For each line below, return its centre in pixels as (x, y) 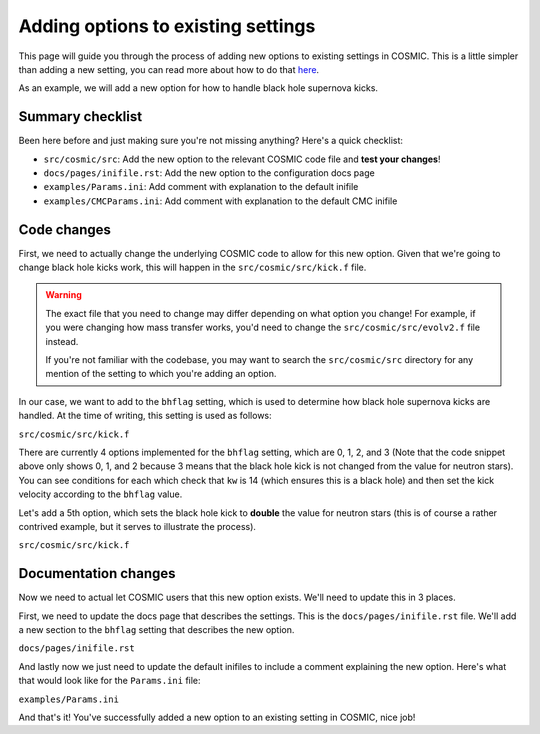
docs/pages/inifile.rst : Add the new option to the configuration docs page (209, 173)
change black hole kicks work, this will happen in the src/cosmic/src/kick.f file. (192, 267)
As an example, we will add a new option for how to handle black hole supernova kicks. (198, 88)
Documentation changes (97, 573)
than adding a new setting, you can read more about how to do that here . (169, 69)
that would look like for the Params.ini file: (109, 681)
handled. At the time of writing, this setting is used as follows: (145, 416)
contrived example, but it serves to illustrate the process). (137, 526)
